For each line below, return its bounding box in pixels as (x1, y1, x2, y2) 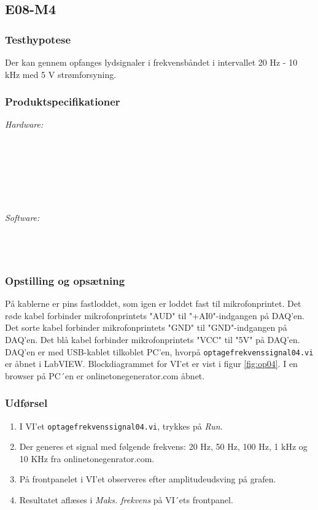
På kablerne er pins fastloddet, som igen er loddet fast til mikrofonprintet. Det (5, 297, 301, 310)
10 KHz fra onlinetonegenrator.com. (19, 452, 155, 465)
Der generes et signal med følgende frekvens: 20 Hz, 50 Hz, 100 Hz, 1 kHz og (19, 440, 308, 453)
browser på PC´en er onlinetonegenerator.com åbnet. (5, 369, 205, 382)
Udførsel (5, 395, 48, 411)
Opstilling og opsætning (5, 272, 125, 288)
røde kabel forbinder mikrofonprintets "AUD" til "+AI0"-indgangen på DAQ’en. (5, 309, 304, 322)
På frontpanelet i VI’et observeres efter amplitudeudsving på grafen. (19, 473, 276, 485)
